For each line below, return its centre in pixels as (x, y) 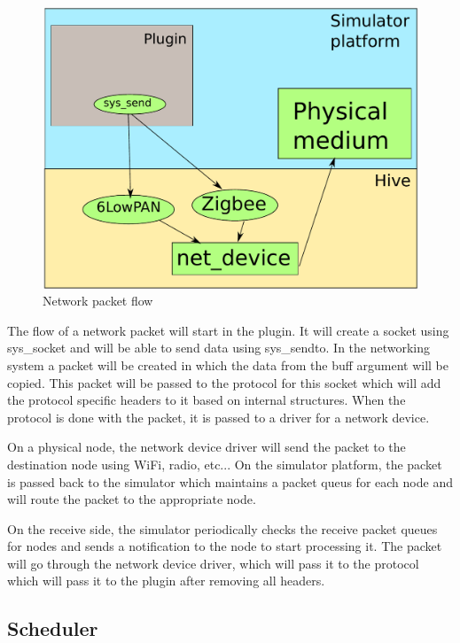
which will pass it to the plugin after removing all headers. (166, 581)
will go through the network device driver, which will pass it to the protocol (213, 563)
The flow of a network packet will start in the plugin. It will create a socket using (228, 330)
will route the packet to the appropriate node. (132, 499)
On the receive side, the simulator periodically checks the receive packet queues (222, 528)
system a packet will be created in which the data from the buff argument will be (228, 364)
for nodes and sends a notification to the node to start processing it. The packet (225, 546)
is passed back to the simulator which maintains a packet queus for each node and (230, 481)
